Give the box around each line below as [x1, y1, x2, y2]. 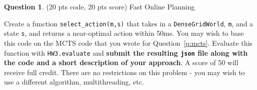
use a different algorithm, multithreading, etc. [4, 77, 144, 87]
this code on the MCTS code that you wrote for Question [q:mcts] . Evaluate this [4, 37, 252, 48]
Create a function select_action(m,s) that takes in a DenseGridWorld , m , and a [4, 18, 253, 28]
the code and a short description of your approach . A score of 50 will [4, 57, 238, 68]
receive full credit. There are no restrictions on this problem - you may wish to [4, 67, 245, 77]
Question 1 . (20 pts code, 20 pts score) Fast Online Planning [4, 1, 195, 11]
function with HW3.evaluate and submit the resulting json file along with [4, 47, 248, 58]
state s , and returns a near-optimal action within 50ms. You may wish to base [4, 28, 244, 38]
